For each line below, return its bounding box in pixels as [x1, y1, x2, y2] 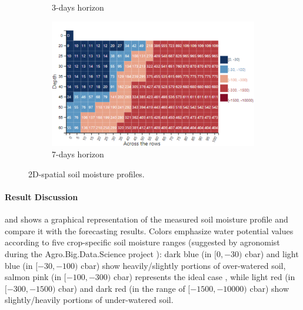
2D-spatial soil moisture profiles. [28, 167, 145, 180]
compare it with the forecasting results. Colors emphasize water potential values [5, 224, 294, 237]
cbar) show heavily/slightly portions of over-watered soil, [81, 259, 286, 271]
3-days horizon [52, 1, 104, 13]
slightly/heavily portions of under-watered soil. [5, 294, 174, 306]
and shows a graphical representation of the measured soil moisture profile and [5, 213, 288, 225]
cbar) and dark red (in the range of [58, 282, 185, 294]
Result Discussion [5, 190, 78, 203]
